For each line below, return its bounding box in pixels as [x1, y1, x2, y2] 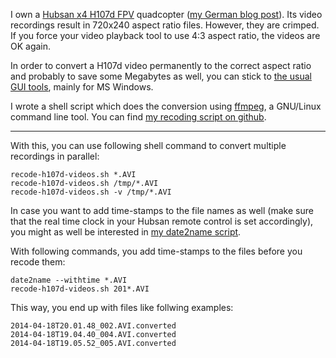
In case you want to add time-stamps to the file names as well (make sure [10, 205, 314, 216]
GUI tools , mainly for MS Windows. [10, 81, 154, 93]
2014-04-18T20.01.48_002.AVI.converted [10, 321, 177, 331]
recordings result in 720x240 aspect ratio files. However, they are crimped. [10, 19, 320, 31]
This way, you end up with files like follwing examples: [10, 302, 234, 313]
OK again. [10, 40, 52, 52]
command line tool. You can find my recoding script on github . [10, 111, 267, 123]
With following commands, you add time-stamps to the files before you [10, 245, 303, 257]
